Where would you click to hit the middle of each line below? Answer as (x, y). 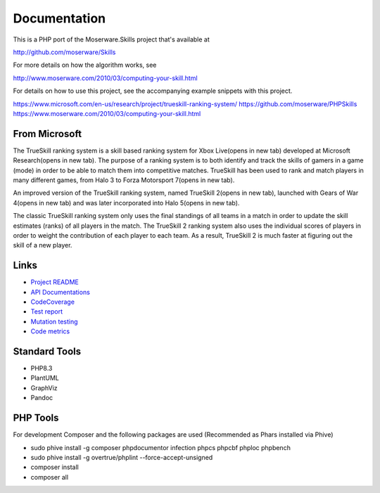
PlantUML (45, 378)
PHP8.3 (42, 369)
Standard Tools (47, 351)
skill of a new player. (43, 245)
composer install (55, 467)
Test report (47, 312)
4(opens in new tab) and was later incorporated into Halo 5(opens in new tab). (126, 203)
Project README (55, 282)
